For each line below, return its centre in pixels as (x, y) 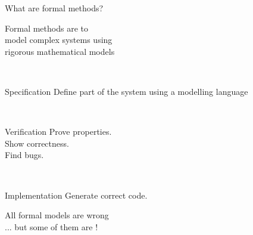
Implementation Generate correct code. (76, 195)
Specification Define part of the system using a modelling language (127, 91)
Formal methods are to (46, 28)
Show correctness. (37, 143)
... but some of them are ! (51, 226)
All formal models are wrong (57, 215)
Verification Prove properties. (58, 132)
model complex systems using (59, 40)
